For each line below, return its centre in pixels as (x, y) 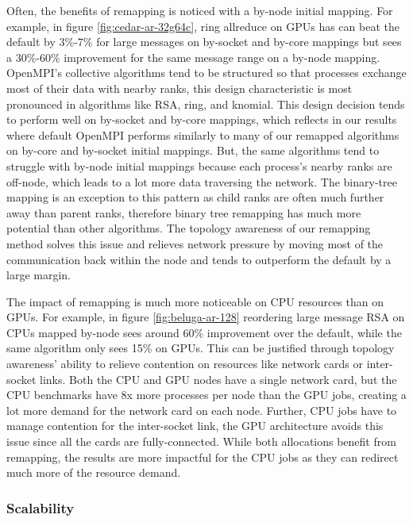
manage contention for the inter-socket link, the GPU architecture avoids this (195, 426)
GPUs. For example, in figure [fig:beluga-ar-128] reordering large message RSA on (206, 317)
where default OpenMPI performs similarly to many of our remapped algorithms (203, 134)
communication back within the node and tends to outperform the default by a (199, 259)
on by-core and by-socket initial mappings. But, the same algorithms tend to (193, 150)
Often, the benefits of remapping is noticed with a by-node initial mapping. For (200, 10)
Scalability (41, 507)
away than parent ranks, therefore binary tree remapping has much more (184, 212)
